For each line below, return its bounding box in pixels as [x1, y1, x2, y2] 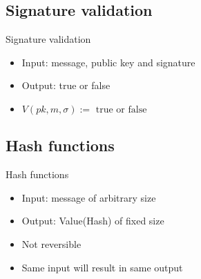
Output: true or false [21, 78, 111, 93]
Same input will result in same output [21, 260, 183, 274]
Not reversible [21, 236, 82, 251]
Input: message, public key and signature [21, 55, 195, 69]
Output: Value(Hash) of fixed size [21, 213, 164, 228]
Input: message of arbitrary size [21, 190, 156, 204]
